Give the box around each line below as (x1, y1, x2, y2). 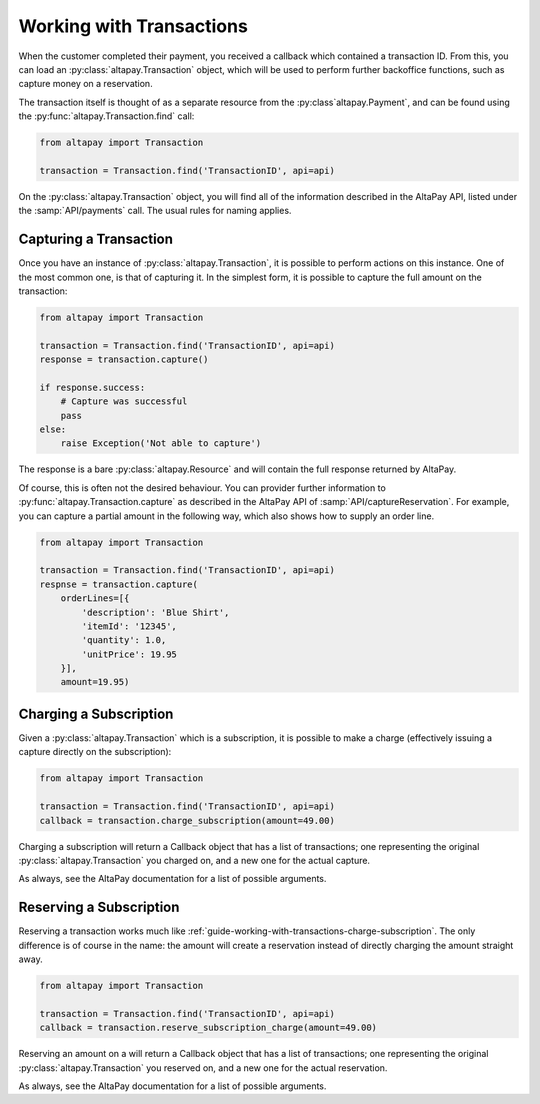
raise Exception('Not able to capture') (60, 438, 262, 449)
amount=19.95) (60, 676, 130, 688)
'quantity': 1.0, (81, 635, 167, 646)
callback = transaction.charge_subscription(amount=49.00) (39, 815, 335, 826)
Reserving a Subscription (18, 899, 180, 916)
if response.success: (39, 381, 146, 393)
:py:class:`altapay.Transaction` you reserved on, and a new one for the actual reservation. (18, 1061, 388, 1074)
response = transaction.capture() (39, 354, 209, 365)
